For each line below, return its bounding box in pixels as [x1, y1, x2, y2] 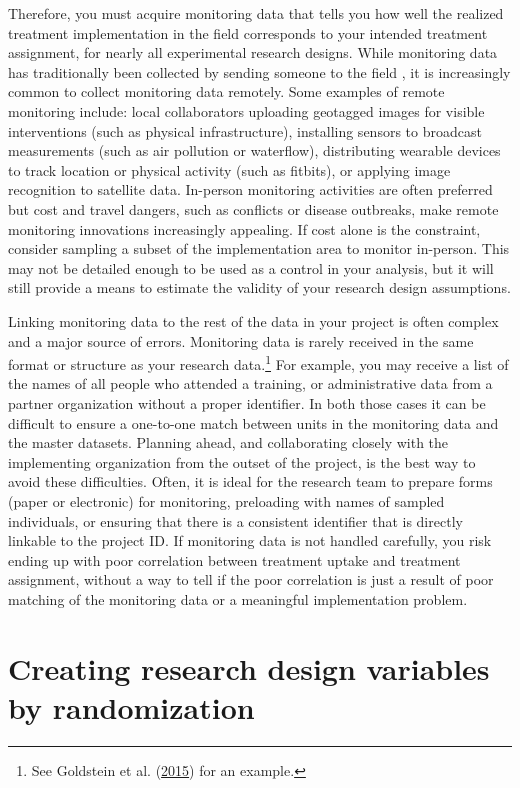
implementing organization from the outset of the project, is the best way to [8, 451, 476, 472]
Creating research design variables [8, 647, 490, 688]
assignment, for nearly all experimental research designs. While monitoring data [8, 42, 498, 63]
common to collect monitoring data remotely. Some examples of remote [8, 81, 445, 102]
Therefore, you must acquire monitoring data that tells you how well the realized [8, 3, 504, 23]
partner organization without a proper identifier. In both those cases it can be [8, 392, 486, 413]
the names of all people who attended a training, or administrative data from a [8, 373, 493, 394]
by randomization [8, 686, 255, 727]
